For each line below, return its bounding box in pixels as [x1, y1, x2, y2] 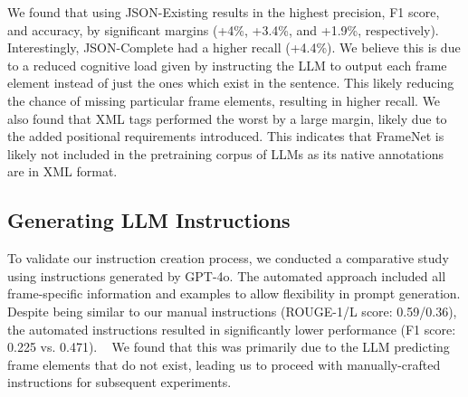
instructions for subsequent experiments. [7, 373, 232, 392]
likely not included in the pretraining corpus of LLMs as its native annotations [7, 144, 444, 163]
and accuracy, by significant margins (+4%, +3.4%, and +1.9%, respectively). [7, 20, 439, 39]
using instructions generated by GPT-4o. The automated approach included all [7, 266, 446, 285]
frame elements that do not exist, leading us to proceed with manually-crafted [7, 354, 441, 373]
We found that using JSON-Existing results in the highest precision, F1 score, [7, 3, 440, 21]
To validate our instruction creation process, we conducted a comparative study [7, 249, 449, 268]
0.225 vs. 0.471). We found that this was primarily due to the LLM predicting [7, 337, 450, 356]
